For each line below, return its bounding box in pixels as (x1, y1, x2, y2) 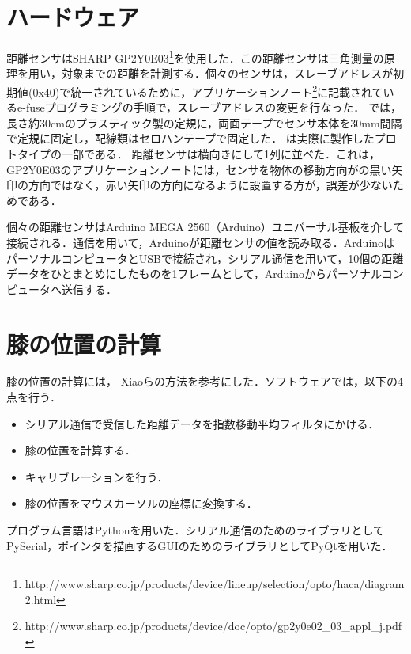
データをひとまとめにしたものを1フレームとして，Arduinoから (6, 265, 326, 282)
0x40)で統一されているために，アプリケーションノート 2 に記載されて (32, 81, 383, 100)
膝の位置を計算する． (25, 442, 136, 458)
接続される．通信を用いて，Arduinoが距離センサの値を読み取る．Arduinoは (6, 234, 395, 250)
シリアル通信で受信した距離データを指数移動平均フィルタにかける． (25, 415, 379, 432)
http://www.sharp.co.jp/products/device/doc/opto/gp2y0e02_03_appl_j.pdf (25, 618, 402, 634)
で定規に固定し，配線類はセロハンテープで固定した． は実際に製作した (6, 130, 375, 146)
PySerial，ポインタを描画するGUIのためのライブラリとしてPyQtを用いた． (6, 537, 393, 553)
